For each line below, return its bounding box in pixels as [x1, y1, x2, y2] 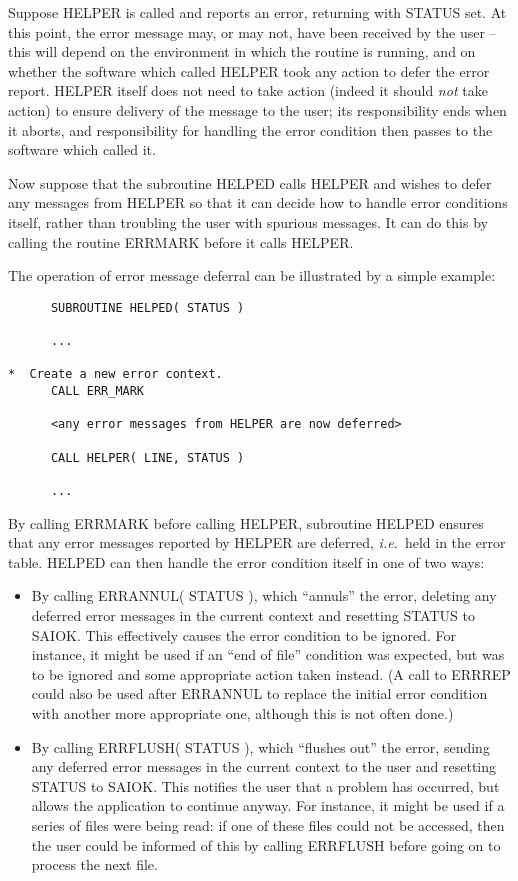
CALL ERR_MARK [50, 384, 145, 398]
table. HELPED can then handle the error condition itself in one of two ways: [8, 551, 485, 572]
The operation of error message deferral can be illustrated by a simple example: [8, 265, 496, 286]
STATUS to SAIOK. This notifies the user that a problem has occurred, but [31, 775, 500, 796]
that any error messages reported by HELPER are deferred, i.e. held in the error [8, 532, 506, 553]
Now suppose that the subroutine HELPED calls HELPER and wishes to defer [8, 172, 492, 193]
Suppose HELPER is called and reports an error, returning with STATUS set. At [8, 2, 507, 22]
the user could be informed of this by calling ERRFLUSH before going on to [31, 834, 501, 855]
